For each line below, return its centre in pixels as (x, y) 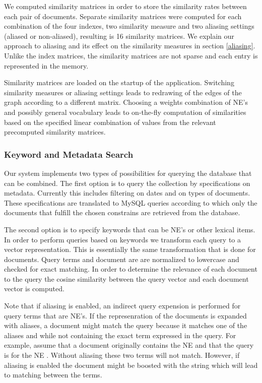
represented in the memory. (46, 65)
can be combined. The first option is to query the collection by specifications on (127, 183)
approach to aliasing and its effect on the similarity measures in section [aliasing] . (130, 46)
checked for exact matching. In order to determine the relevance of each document (131, 269)
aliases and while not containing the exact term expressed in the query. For (120, 335)
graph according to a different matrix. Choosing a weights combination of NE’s (126, 102)
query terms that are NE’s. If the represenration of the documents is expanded (125, 315)
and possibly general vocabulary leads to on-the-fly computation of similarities (125, 112)
